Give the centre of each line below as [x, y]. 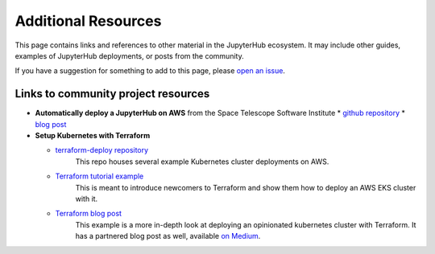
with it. [87, 199]
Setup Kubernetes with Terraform [93, 136]
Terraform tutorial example [99, 176]
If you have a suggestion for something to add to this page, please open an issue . [150, 71]
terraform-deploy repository [102, 150]
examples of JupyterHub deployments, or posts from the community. [130, 55]
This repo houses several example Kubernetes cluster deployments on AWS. [202, 162]
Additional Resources [88, 21]
